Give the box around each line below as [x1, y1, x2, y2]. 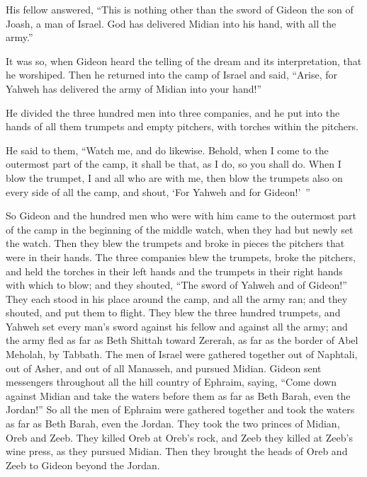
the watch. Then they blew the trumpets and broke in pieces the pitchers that [6, 236, 345, 251]
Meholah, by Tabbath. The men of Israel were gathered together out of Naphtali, [6, 347, 358, 362]
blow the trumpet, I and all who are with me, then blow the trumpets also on [6, 170, 343, 185]
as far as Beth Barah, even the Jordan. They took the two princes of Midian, [6, 416, 340, 431]
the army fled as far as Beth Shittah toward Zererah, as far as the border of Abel [6, 333, 358, 347]
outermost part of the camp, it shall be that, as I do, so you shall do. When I [6, 156, 341, 171]
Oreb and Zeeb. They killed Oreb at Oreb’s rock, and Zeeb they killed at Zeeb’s [6, 430, 353, 444]
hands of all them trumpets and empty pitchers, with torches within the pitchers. [6, 119, 358, 134]
